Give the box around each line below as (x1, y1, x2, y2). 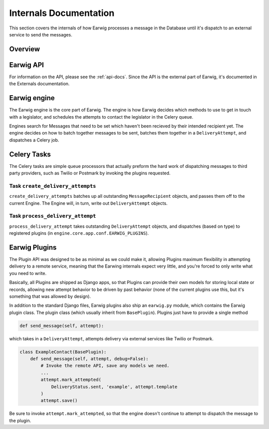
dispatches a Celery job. (9, 137, 59, 143)
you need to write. (9, 270, 47, 276)
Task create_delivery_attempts (9, 182, 97, 189)
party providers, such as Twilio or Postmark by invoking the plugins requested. (9, 170, 171, 176)
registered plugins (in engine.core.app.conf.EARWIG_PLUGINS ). (9, 230, 149, 236)
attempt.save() (40, 398, 78, 404)
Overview (9, 45, 40, 53)
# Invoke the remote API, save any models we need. (40, 363, 170, 369)
